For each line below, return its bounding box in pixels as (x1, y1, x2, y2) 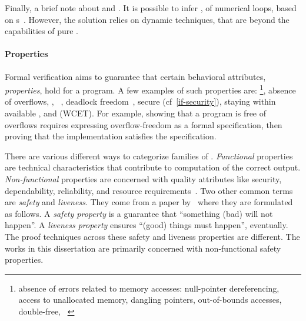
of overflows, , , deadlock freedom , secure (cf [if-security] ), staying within (5, 95, 276, 108)
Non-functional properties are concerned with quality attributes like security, (5, 172, 282, 185)
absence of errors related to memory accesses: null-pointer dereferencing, (18, 282, 280, 294)
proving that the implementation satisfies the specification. (5, 130, 217, 142)
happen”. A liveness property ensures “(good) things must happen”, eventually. (5, 219, 288, 231)
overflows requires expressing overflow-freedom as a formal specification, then (5, 118, 282, 131)
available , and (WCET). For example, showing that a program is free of (5, 107, 267, 119)
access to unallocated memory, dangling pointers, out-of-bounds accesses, (18, 293, 282, 306)
